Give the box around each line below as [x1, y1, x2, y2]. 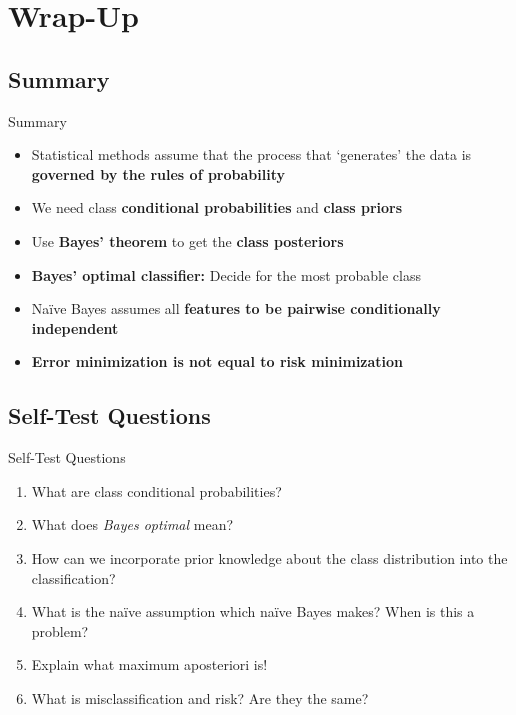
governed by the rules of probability [31, 163, 285, 184]
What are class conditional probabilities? [31, 480, 282, 501]
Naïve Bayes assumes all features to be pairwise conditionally [31, 298, 441, 319]
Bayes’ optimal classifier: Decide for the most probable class [31, 264, 421, 285]
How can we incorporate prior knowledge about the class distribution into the [31, 547, 508, 568]
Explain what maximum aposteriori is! [31, 654, 268, 675]
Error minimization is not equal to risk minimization [31, 351, 404, 372]
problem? [31, 620, 89, 641]
